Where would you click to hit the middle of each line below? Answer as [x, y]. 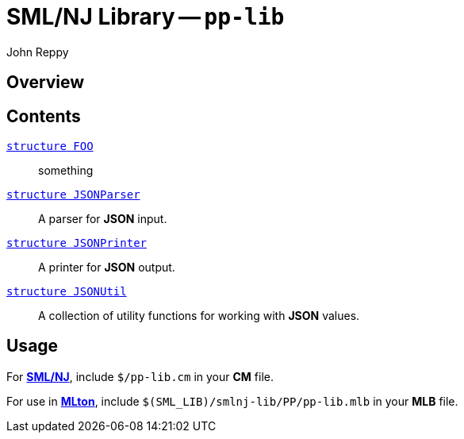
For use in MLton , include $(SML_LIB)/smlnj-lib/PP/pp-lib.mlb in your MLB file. [232, 401]
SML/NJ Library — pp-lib [146, 17]
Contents [44, 116]
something [66, 171]
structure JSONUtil [67, 292]
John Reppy [38, 52]
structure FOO [50, 146]
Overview [46, 83]
